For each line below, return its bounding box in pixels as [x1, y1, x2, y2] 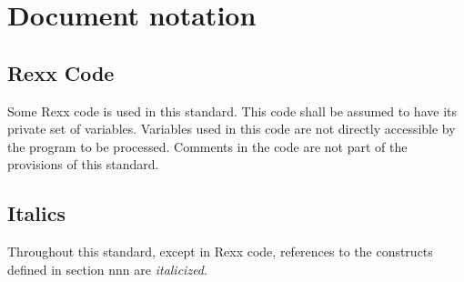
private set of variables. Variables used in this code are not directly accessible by [7, 119, 456, 138]
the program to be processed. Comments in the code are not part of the [7, 136, 408, 156]
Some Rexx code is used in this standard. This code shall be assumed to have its [7, 101, 457, 120]
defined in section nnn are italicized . [7, 259, 207, 278]
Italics [7, 199, 66, 227]
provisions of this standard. [7, 155, 159, 174]
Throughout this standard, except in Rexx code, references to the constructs [7, 242, 433, 261]
